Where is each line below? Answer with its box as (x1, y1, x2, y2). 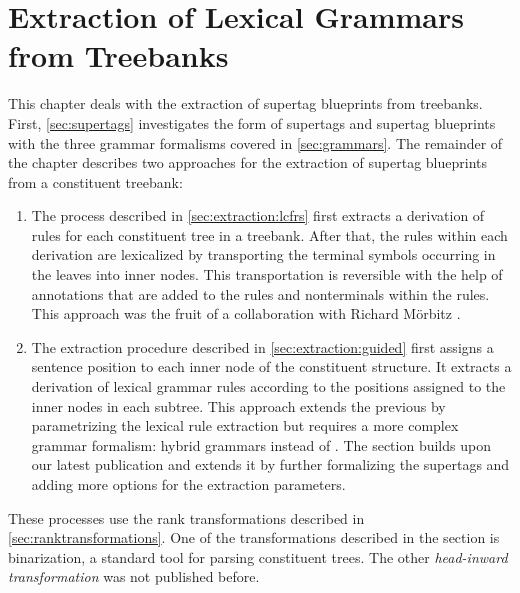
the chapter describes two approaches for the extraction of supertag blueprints (8, 152, 487, 173)
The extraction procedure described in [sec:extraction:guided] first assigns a (31, 336, 494, 357)
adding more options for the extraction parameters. (31, 474, 346, 494)
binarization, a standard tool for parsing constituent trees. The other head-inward (8, 546, 508, 567)
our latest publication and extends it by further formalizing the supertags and (31, 454, 510, 475)
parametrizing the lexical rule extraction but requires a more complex (31, 415, 459, 436)
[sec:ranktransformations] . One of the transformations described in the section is (8, 527, 500, 548)
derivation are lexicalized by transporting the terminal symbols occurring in (31, 244, 496, 265)
